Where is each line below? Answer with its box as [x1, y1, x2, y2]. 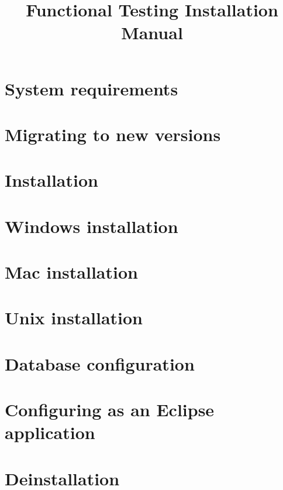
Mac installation [5, 260, 138, 284]
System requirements [5, 76, 178, 100]
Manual [121, 20, 183, 44]
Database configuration [5, 351, 195, 375]
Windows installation [5, 214, 178, 238]
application [5, 420, 95, 444]
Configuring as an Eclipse [5, 398, 215, 422]
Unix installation [5, 306, 143, 330]
